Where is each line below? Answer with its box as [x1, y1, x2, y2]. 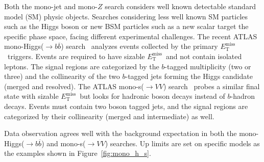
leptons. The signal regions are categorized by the [4, 61, 159, 71]
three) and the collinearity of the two [4, 71, 120, 82]
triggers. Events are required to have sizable [7, 50, 145, 61]
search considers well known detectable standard [105, 1, 256, 11]
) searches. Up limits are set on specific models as [105, 138, 260, 148]
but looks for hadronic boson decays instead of [80, 91, 225, 101]
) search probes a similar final [163, 80, 260, 91]
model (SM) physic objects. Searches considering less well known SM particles [4, 11, 248, 21]
